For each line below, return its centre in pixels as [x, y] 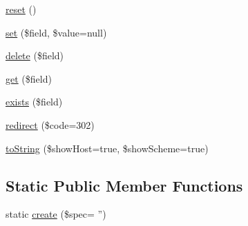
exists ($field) [34, 102]
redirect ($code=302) [50, 124]
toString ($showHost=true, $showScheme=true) [107, 148]
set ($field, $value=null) [56, 32]
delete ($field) [35, 55]
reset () [21, 9]
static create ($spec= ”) [56, 214]
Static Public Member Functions [124, 185]
